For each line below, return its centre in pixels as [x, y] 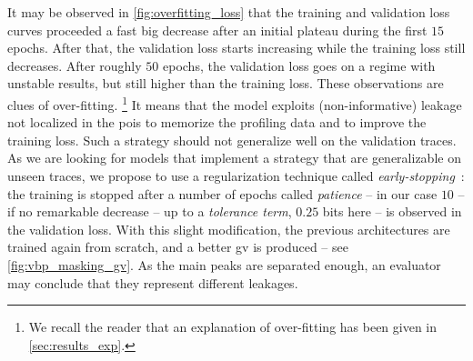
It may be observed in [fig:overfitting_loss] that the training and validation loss [229, 12]
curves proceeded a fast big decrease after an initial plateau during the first [217, 30]
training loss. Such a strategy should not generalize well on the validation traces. [232, 140]
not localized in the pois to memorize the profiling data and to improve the [217, 122]
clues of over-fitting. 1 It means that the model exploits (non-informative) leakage [235, 103]
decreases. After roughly [75, 65]
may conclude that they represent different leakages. [153, 282]
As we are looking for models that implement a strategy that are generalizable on [234, 158]
